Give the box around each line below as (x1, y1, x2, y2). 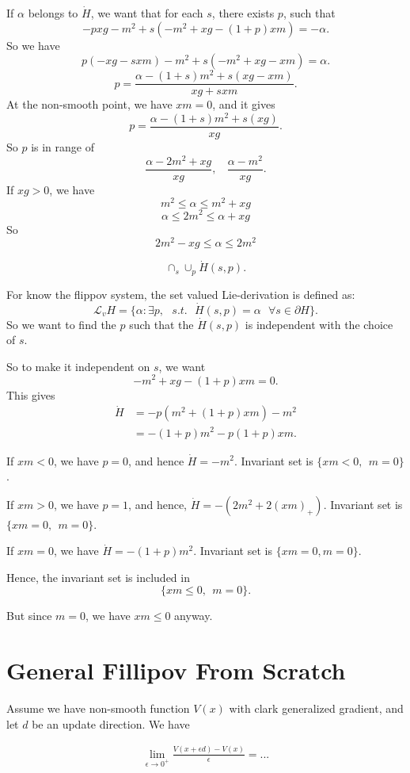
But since (6, 607, 52, 624)
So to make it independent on (6, 358, 150, 374)
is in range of (31, 139, 95, 155)
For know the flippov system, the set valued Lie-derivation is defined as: (6, 285, 355, 302)
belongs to (28, 5, 78, 21)
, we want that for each (90, 5, 203, 21)
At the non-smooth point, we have (6, 96, 173, 113)
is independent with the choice (245, 316, 393, 332)
